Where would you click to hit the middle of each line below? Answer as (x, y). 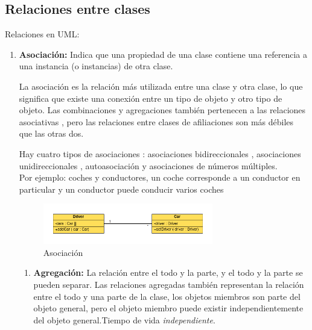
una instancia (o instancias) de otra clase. (96, 66)
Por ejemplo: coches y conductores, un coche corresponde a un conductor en (160, 177)
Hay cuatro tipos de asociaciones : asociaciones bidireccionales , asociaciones (160, 153)
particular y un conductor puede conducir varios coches (121, 189)
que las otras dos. (51, 133)
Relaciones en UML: (42, 34)
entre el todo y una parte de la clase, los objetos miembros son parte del (167, 296)
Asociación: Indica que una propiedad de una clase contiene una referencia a (163, 54)
